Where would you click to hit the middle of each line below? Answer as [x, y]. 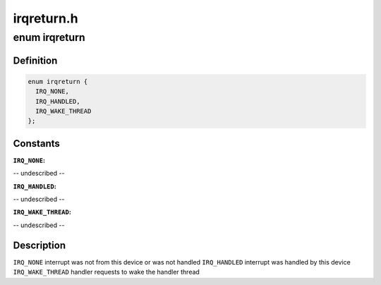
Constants [36, 144]
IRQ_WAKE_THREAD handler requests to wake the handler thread [107, 272]
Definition [35, 60]
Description [40, 245]
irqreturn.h [46, 18]
